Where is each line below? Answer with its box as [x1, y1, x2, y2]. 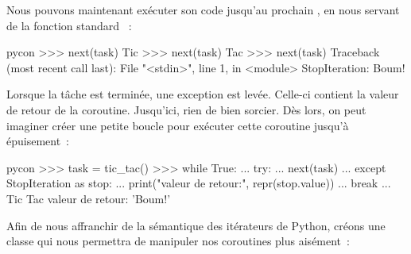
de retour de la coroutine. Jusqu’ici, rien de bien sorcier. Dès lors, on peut [6, 101, 366, 117]
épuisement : [6, 133, 70, 149]
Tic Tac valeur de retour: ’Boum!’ [6, 190, 171, 206]
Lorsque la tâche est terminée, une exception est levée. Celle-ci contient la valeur [6, 86, 399, 102]
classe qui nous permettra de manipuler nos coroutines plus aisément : [6, 233, 350, 249]
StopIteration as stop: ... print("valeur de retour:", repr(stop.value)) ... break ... [6, 175, 391, 191]
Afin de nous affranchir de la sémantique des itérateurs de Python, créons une [6, 217, 386, 233]
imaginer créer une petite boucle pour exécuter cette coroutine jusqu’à [6, 117, 349, 133]
